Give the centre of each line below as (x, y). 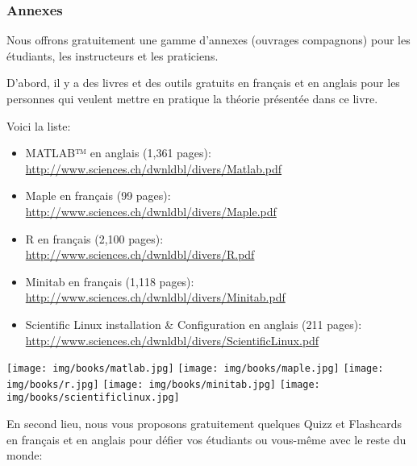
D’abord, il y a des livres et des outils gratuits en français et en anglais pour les (203, 83)
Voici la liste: (39, 125)
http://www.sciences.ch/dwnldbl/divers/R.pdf (140, 254)
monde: (25, 455)
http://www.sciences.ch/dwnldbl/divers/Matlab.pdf (154, 168)
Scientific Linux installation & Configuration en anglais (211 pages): (194, 324)
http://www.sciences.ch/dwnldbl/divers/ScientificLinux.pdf (172, 340)
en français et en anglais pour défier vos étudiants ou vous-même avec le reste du (206, 439)
